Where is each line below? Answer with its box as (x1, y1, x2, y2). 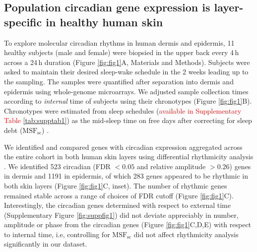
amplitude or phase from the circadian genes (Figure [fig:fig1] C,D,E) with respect (4, 219, 252, 230)
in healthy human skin (46, 14, 163, 29)
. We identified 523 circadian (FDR (4, 161, 111, 171)
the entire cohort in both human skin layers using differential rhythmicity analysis (4, 151, 254, 162)
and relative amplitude (136, 161, 206, 171)
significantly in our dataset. (4, 239, 87, 249)
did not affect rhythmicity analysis (133, 229, 239, 239)
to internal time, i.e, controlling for (4, 229, 110, 239)
